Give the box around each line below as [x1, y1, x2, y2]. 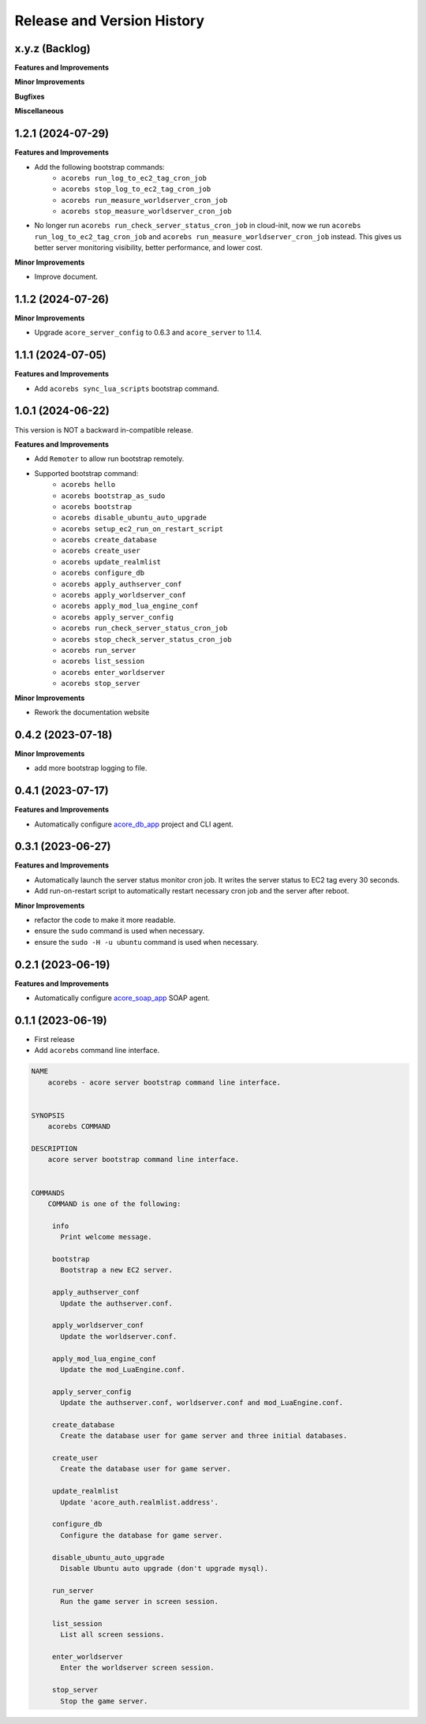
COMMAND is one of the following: [47, 1200, 181, 1209]
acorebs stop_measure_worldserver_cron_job [61, 207, 232, 216]
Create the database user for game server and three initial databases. [60, 1431, 348, 1441]
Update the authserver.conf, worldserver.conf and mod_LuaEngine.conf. [60, 1398, 343, 1407]
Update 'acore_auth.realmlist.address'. [60, 1497, 219, 1507]
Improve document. [34, 272, 99, 282]
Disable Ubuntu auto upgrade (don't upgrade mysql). [60, 1564, 269, 1572]
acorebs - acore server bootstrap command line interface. [47, 1077, 282, 1087]
